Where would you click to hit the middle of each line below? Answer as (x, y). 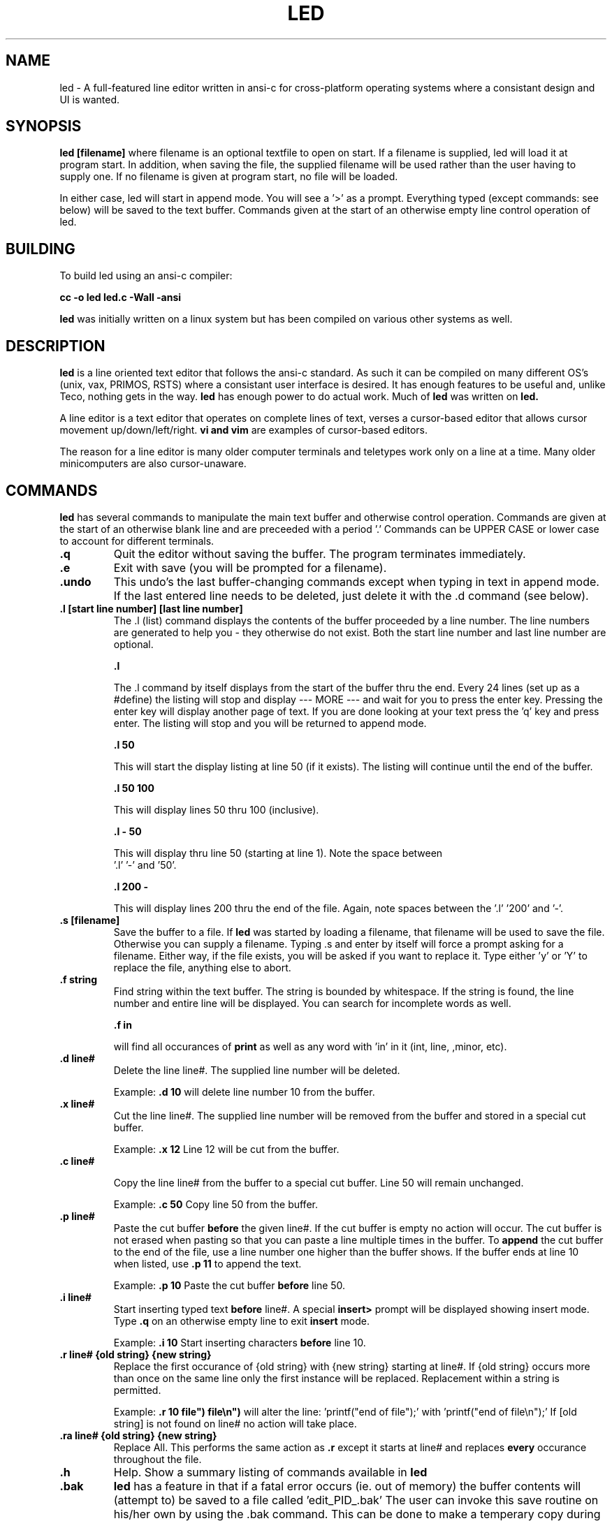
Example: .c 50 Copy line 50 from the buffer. (216, 1204)
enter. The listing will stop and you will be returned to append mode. (270, 723)
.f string (79, 979)
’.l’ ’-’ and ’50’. (145, 865)
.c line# (77, 1161)
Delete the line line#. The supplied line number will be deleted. (257, 1070)
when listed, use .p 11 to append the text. (207, 1263)
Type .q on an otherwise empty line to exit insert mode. (241, 1321)
